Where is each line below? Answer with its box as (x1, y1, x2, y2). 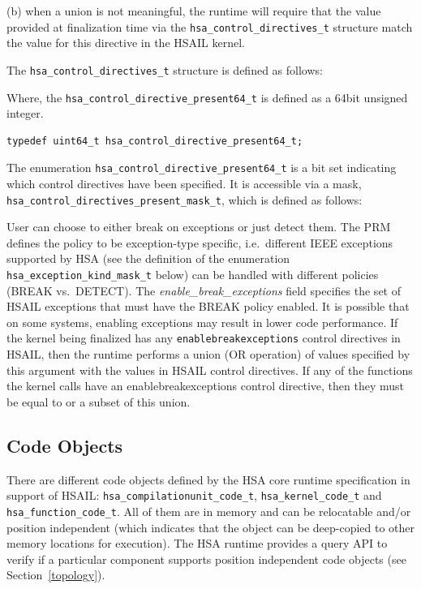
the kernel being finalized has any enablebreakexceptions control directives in (6, 329, 401, 346)
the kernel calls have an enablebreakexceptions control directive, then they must (6, 377, 404, 394)
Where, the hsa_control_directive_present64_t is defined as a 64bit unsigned (6, 88, 408, 105)
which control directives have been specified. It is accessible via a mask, (6, 175, 362, 191)
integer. (6, 105, 44, 122)
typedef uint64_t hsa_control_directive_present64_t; (6, 135, 303, 147)
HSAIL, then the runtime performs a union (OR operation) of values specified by (6, 346, 410, 363)
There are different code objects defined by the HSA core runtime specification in (6, 471, 410, 488)
